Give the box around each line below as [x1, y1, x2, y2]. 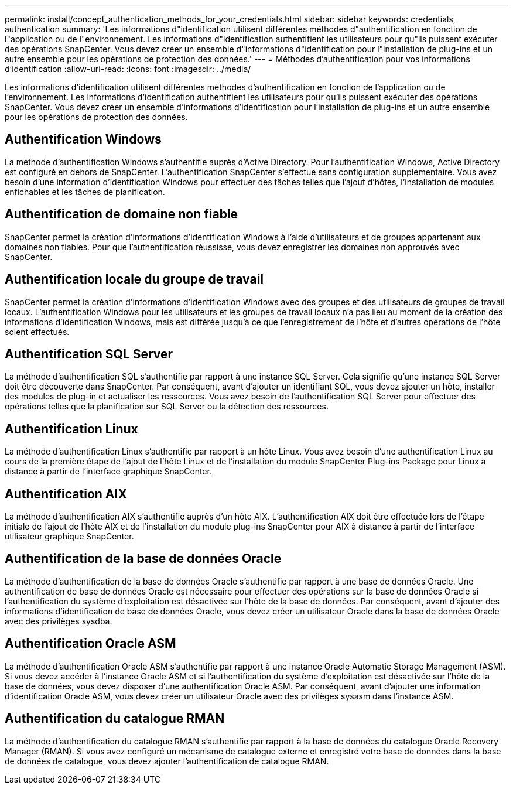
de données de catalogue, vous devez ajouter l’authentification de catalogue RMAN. [5, 756, 329, 766]
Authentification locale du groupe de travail [5, 272, 264, 287]
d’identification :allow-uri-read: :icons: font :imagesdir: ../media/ [5, 64, 251, 74]
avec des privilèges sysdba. [5, 616, 112, 626]
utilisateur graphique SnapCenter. [5, 531, 134, 542]
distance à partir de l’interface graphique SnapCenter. [5, 466, 212, 477]
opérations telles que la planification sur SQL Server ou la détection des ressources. [5, 401, 329, 412]
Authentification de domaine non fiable [5, 207, 238, 222]
